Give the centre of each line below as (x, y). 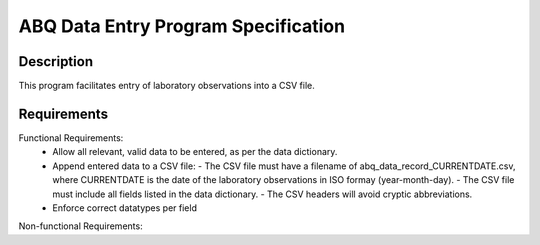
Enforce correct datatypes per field (124, 207)
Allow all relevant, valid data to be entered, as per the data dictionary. (195, 152)
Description (56, 61)
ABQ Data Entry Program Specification (181, 26)
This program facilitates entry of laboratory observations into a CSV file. (166, 86)
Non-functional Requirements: (81, 226)
